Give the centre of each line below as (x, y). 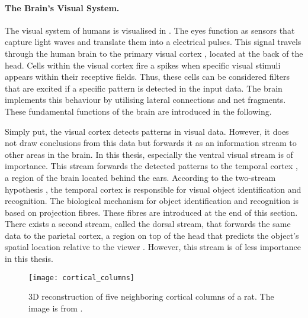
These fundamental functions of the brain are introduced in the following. (138, 111)
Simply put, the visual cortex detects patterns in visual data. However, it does (147, 131)
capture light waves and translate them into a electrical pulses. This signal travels (153, 42)
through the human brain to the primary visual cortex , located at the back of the (154, 53)
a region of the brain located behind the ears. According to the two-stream (140, 177)
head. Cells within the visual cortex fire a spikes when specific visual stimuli (143, 65)
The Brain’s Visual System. (62, 7)
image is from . (56, 308)
